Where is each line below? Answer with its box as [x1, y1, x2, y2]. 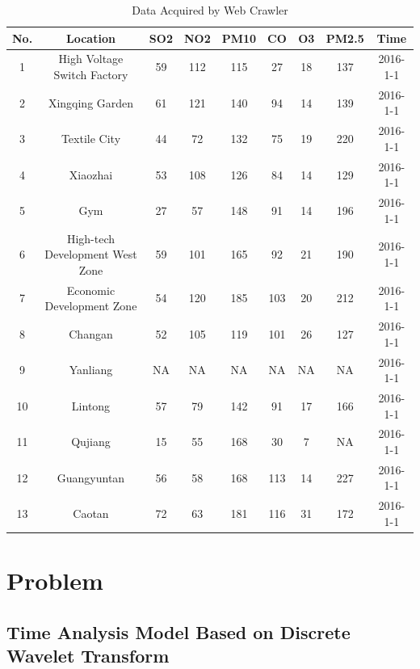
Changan [69, 325, 113, 342]
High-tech [66, 229, 115, 246]
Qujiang [71, 433, 111, 450]
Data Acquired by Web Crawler [132, 2, 288, 18]
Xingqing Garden [48, 94, 134, 111]
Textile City [61, 130, 121, 147]
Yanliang [69, 361, 113, 378]
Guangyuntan [57, 469, 125, 486]
